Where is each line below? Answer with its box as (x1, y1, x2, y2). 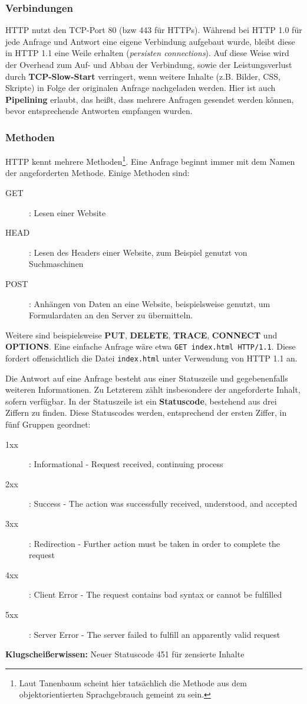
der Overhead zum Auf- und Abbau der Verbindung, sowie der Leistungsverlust (5, 58, 292, 70)
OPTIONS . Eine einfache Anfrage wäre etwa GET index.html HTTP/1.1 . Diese (5, 340, 296, 353)
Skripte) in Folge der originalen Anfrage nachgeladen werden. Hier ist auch (5, 82, 276, 94)
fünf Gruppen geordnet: (5, 418, 91, 431)
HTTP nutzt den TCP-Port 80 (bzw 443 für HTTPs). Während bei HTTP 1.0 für (5, 24, 302, 36)
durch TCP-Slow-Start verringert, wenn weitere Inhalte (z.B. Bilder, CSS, (5, 70, 280, 82)
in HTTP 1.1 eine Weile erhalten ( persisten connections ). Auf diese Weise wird (5, 47, 289, 59)
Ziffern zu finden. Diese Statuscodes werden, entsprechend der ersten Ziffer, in (5, 406, 287, 419)
